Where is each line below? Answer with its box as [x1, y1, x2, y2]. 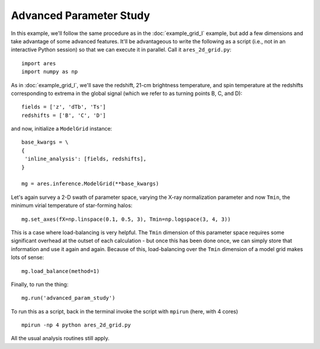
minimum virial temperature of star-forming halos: [11, 202, 133, 209]
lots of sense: [11, 254, 44, 261]
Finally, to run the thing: [11, 281, 69, 288]
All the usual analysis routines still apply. [11, 335, 110, 342]
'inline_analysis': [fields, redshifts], [24, 156, 147, 163]
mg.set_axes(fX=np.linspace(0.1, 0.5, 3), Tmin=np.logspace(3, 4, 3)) [21, 215, 231, 223]
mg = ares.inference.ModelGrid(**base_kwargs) [21, 180, 159, 187]
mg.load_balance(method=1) [21, 268, 100, 274]
